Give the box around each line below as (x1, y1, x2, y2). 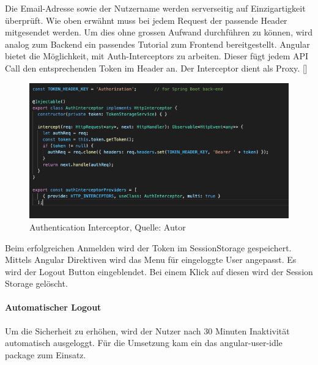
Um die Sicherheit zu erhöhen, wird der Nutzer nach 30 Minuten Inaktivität (5, 324, 290, 337)
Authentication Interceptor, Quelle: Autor (29, 220, 186, 233)
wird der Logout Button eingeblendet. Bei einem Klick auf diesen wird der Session (5, 265, 313, 278)
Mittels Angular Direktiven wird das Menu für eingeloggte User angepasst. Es (5, 253, 297, 266)
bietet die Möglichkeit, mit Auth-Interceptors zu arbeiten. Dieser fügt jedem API (5, 50, 309, 62)
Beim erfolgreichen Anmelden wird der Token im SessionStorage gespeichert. (5, 241, 292, 254)
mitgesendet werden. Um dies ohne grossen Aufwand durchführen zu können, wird (5, 26, 312, 39)
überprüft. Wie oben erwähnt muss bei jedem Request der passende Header (5, 13, 287, 26)
